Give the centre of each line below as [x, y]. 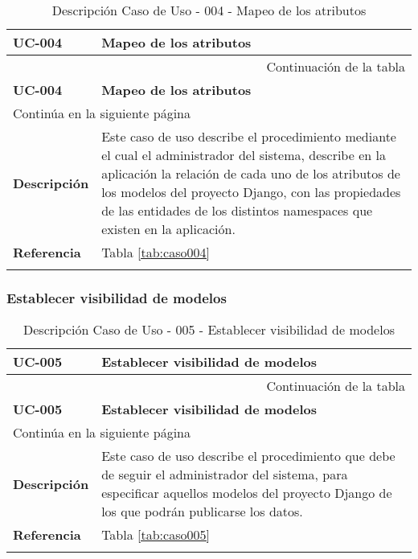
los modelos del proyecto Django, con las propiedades [251, 192]
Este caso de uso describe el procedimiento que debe [248, 456]
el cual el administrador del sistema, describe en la [244, 155]
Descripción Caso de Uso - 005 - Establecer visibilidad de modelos [209, 330]
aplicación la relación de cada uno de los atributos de [251, 173]
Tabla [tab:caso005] [156, 535]
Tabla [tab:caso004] [156, 252]
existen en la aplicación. [168, 229]
